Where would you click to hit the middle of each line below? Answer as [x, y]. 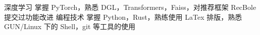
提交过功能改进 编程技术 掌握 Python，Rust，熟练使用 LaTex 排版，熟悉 [123, 17]
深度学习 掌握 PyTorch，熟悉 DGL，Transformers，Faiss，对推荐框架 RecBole [130, 7]
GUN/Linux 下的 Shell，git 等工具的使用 [70, 26]
